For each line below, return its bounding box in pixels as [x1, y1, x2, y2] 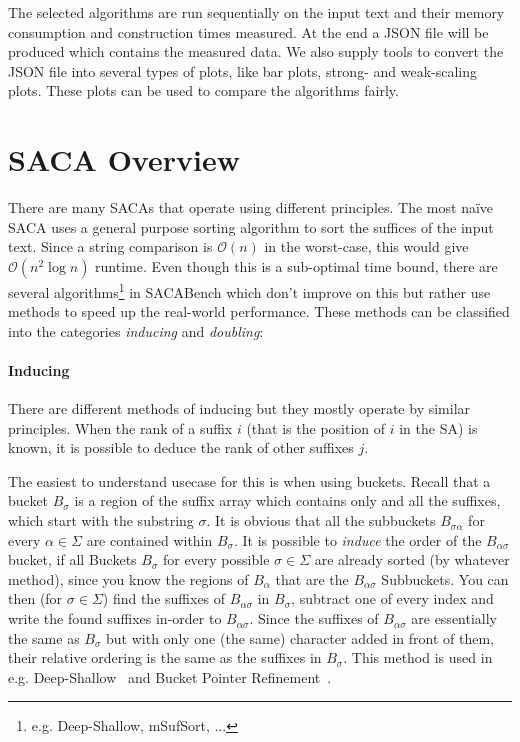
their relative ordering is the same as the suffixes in [8, 647, 322, 668]
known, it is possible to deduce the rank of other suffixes [8, 437, 354, 458]
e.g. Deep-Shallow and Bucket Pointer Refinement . [8, 666, 332, 687]
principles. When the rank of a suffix [8, 417, 233, 438]
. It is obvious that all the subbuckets [206, 510, 436, 531]
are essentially [411, 608, 498, 629]
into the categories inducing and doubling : [8, 320, 264, 341]
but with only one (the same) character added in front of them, [106, 627, 494, 648]
